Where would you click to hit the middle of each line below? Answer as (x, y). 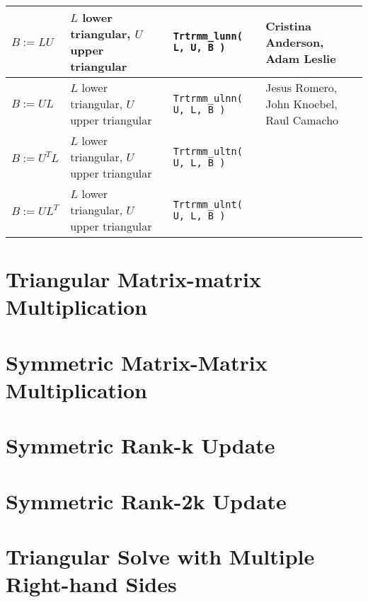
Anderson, (295, 42)
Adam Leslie (301, 58)
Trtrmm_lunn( (208, 36)
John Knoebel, (301, 104)
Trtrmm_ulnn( (208, 98)
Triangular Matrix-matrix (133, 279)
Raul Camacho (302, 120)
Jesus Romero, (301, 87)
